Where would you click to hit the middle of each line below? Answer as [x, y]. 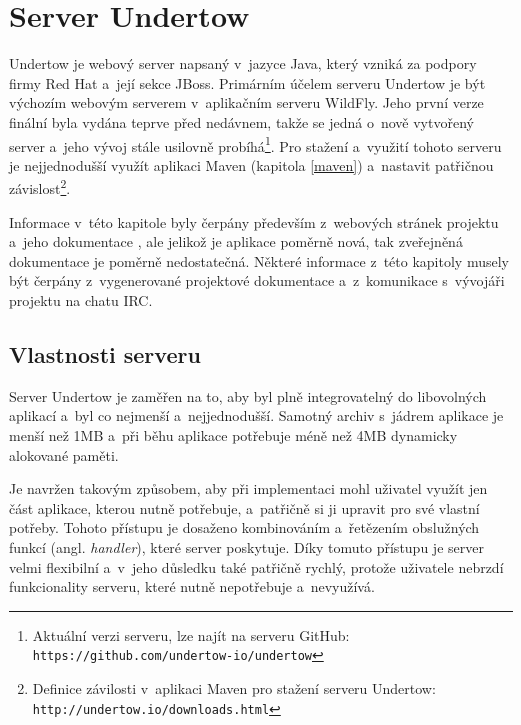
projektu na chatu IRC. [81, 299]
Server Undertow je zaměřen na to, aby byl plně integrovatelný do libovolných [248, 395]
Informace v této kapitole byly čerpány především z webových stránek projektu [254, 221]
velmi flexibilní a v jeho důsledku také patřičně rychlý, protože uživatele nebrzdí [256, 566]
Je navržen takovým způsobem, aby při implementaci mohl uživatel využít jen [248, 488]
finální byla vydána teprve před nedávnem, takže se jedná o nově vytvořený [241, 121]
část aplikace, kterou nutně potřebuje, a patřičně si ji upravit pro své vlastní [244, 507]
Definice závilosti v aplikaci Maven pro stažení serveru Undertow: [234, 687]
